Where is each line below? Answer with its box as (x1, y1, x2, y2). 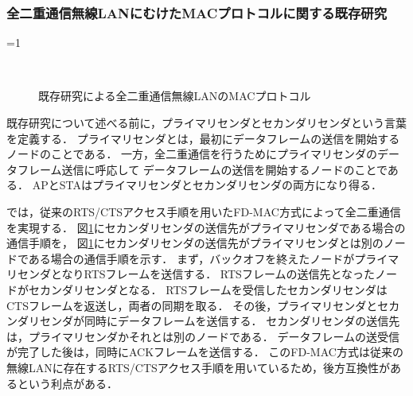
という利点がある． (17, 375, 118, 391)
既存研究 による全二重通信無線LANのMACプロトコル (38, 87, 311, 104)
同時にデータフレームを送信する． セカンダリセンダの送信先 (84, 313, 400, 329)
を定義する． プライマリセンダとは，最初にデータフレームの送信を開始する (6, 130, 400, 146)
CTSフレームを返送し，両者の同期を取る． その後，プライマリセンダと (6, 297, 378, 313)
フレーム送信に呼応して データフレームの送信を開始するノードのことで (17, 161, 388, 177)
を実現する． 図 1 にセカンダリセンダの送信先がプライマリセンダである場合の (6, 219, 406, 235)
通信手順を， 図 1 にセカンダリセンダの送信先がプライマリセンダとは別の (6, 235, 384, 251)
